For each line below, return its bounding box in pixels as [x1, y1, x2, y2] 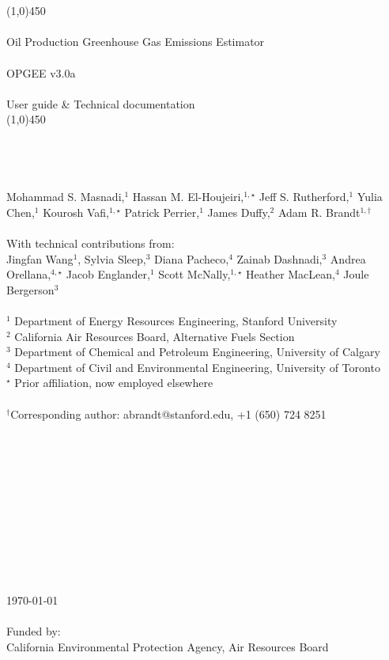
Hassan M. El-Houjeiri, [132, 188, 244, 205]
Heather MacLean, [245, 266, 335, 283]
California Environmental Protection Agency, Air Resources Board [6, 638, 329, 654]
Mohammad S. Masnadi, [6, 188, 125, 205]
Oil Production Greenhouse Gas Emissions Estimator [6, 33, 265, 50]
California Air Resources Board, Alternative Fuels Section [14, 328, 295, 344]
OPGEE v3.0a [6, 64, 76, 81]
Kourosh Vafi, [43, 203, 109, 220]
